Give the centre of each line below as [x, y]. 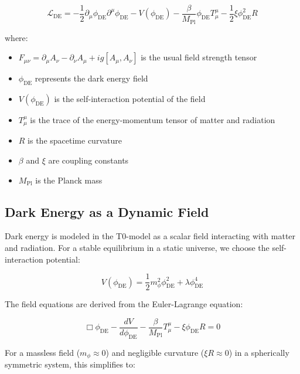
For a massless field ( [42, 352]
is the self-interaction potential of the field [130, 98]
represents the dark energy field [91, 78]
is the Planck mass [69, 180]
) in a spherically [259, 352]
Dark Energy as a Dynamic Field [107, 211]
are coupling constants [88, 160]
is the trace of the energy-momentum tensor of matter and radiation [153, 119]
